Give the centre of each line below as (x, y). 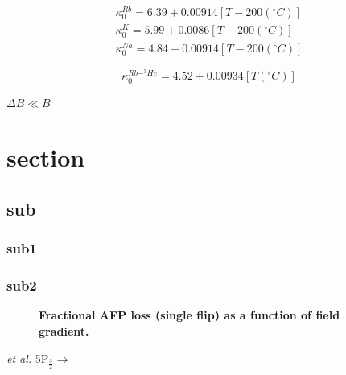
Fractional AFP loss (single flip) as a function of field (189, 315)
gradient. (64, 330)
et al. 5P (28, 358)
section (46, 157)
